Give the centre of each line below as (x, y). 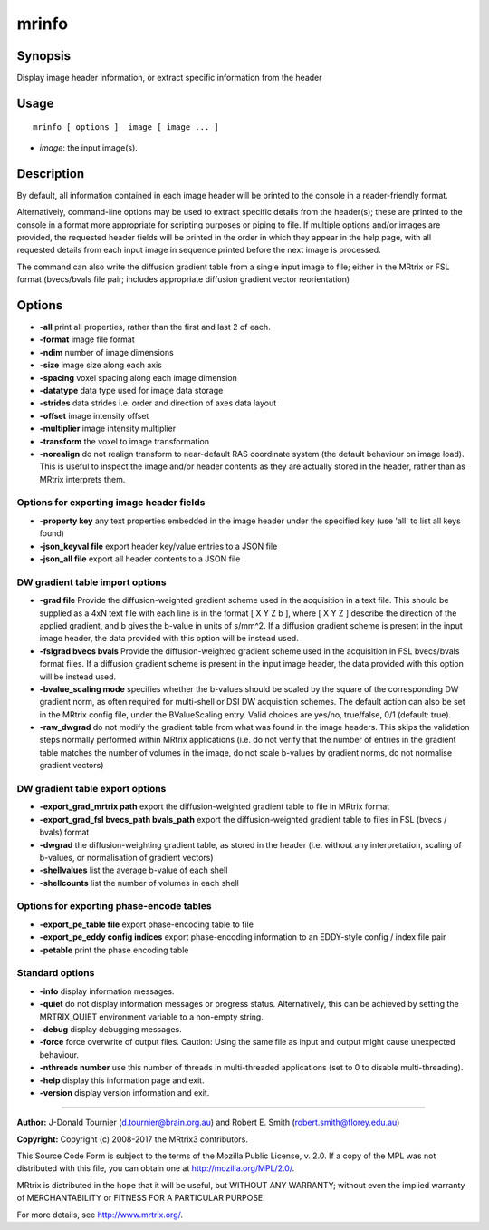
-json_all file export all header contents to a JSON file (140, 559)
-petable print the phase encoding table (114, 950)
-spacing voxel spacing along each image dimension (138, 377)
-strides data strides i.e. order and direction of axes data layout (158, 403)
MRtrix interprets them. (82, 479)
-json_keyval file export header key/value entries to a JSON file (158, 546)
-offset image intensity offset (94, 415)
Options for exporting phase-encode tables (114, 906)
